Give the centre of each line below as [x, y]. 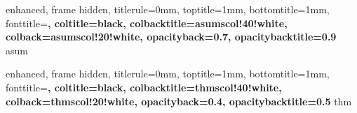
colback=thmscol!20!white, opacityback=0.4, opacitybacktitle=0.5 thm [179, 101]
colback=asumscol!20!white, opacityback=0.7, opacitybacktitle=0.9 [171, 37]
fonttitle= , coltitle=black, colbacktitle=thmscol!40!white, [144, 87]
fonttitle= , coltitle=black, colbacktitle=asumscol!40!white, [147, 23]
